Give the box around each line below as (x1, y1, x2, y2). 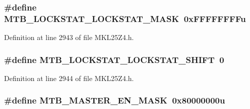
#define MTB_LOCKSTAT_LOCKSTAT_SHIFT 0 (4, 53, 224, 65)
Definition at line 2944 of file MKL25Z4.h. (4, 72, 134, 83)
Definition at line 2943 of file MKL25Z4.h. (4, 32, 134, 42)
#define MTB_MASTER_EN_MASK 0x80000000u (4, 94, 225, 106)
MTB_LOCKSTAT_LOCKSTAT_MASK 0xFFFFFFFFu (4, 12, 246, 24)
